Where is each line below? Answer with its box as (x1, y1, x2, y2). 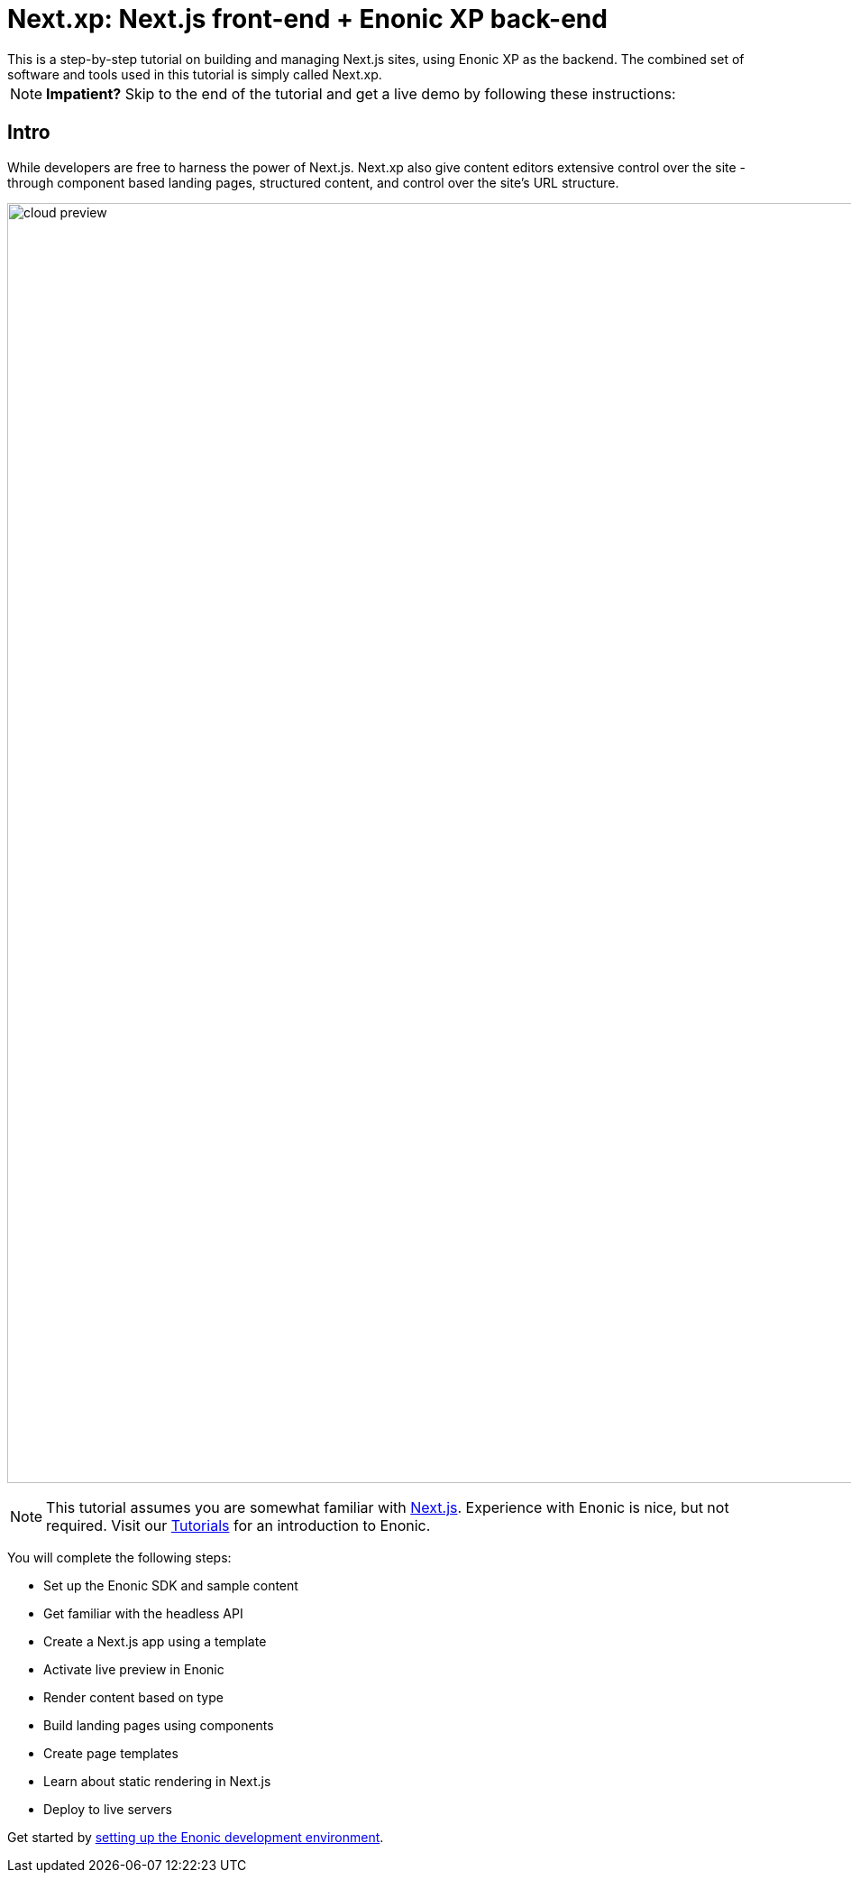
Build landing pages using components (43, 1717, 274, 1733)
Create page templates (43, 1745, 178, 1761)
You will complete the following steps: (7, 1549, 232, 1565)
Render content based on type (43, 1689, 224, 1705)
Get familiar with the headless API (43, 1605, 243, 1621)
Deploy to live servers (43, 1801, 172, 1817)
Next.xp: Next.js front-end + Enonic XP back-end (7, 4, 608, 34)
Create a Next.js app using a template (43, 1633, 267, 1649)
